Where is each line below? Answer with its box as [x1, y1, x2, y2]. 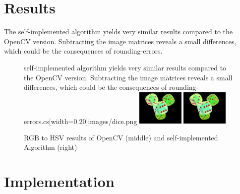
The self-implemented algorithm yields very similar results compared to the [4, 26, 233, 37]
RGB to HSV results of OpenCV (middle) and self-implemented [24, 132, 218, 142]
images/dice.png [88, 116, 137, 126]
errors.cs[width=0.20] [24, 116, 88, 126]
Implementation [4, 171, 115, 192]
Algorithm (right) [24, 142, 77, 152]
